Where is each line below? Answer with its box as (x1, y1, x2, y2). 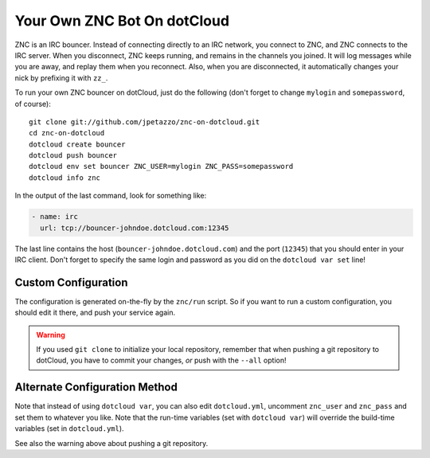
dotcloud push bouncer (29, 151, 118, 160)
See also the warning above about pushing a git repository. (14, 438, 209, 448)
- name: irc (31, 212, 79, 221)
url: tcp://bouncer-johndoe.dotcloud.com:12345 (40, 223, 229, 233)
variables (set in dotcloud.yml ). (14, 424, 124, 433)
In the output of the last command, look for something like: (14, 191, 207, 201)
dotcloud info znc (29, 173, 101, 182)
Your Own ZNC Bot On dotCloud (14, 12, 230, 29)
